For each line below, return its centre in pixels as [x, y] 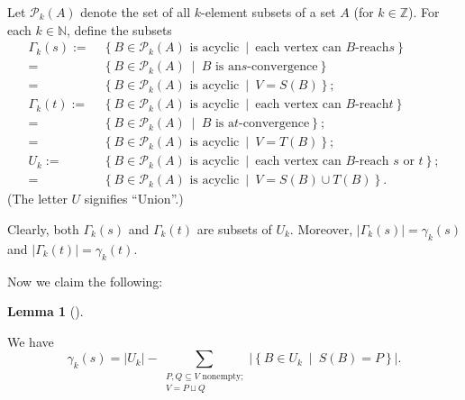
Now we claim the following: [85, 281]
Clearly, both [43, 229]
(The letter [37, 199]
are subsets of [234, 229]
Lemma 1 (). [46, 311]
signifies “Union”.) [134, 199]
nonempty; [223, 376]
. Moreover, [321, 229]
